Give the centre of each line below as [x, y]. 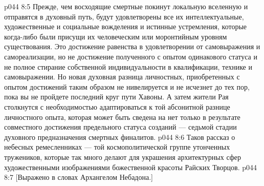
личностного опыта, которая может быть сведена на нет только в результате [122, 117]
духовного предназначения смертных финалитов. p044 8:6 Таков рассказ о [120, 137]
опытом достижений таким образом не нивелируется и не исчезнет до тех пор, [127, 86]
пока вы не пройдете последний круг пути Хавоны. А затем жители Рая [116, 97]
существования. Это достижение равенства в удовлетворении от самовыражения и [132, 46]
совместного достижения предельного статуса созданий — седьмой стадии [120, 127]
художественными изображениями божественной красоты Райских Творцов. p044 [131, 167]
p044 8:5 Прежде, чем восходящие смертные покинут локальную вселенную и [126, 6]
